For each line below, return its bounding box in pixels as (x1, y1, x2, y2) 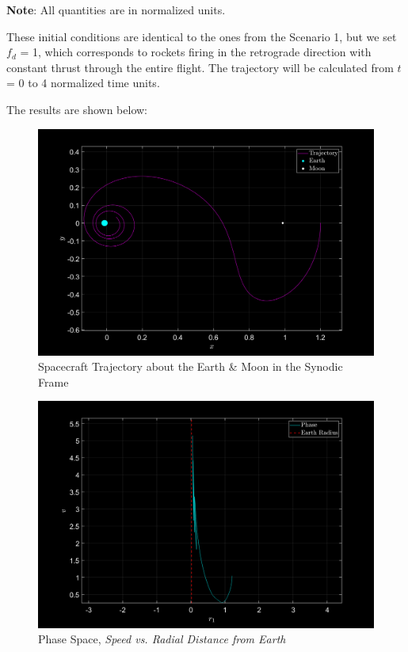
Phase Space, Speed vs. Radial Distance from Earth (38, 631, 286, 647)
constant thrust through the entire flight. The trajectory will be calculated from (6, 59, 394, 75)
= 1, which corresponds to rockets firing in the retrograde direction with (20, 44, 372, 60)
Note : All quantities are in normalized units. (6, 2, 226, 17)
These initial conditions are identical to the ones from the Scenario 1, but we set (6, 28, 397, 44)
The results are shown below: (6, 101, 148, 117)
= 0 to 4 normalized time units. (6, 74, 160, 91)
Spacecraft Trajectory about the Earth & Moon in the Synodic (38, 358, 343, 375)
